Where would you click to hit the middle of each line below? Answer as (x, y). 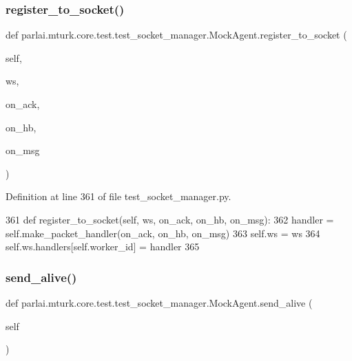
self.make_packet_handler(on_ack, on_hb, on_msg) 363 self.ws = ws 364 (163, 233)
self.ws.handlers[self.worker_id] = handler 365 (103, 247)
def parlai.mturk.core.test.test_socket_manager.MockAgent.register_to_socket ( (176, 35)
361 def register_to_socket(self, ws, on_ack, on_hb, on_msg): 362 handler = (170, 219)
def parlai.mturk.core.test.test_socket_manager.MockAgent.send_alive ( (159, 302)
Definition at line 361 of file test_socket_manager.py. (118, 196)
